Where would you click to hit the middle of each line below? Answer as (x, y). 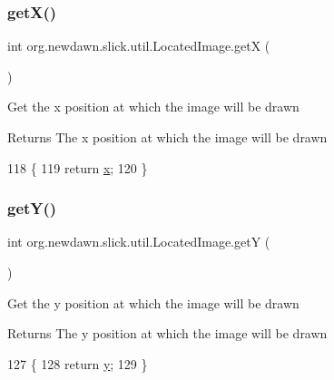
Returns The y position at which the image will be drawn (167, 333)
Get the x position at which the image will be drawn (153, 107)
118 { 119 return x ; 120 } (78, 167)
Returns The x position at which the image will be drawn (167, 137)
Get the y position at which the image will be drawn (153, 302)
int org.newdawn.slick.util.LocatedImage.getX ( (139, 46)
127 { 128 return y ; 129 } (78, 363)
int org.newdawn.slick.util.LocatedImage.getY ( (139, 242)
